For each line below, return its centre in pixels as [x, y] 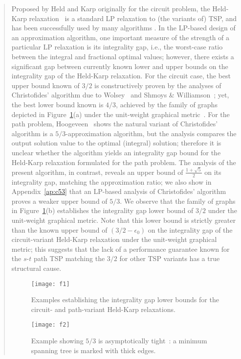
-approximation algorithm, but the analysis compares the [151, 133]
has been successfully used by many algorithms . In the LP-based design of [123, 28]
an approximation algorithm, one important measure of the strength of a [120, 37]
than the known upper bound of [59, 229]
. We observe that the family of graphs [178, 201]
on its [213, 172]
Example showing [57, 341]
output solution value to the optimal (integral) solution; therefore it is [116, 143]
